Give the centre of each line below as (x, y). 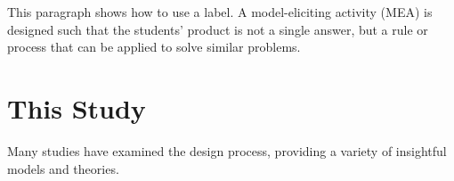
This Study (77, 107)
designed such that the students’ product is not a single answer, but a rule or (218, 29)
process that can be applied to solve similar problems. (154, 47)
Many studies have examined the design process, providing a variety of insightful (227, 150)
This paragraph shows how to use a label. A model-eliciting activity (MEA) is (220, 12)
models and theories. (63, 168)
